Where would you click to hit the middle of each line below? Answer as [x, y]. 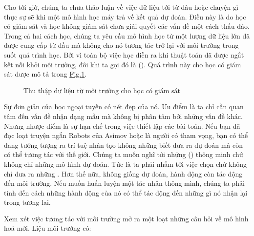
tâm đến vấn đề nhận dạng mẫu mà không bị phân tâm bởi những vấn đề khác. [123, 116]
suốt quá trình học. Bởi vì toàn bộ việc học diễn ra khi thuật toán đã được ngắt [124, 54]
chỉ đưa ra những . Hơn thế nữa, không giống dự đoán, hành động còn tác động [123, 173]
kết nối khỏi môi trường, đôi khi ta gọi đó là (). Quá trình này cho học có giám [123, 64]
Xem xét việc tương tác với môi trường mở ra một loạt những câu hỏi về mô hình [126, 218]
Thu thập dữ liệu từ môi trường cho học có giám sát [102, 90]
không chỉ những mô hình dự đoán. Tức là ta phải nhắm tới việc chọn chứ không [126, 164]
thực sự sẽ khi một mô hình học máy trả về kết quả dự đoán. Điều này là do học [125, 16]
